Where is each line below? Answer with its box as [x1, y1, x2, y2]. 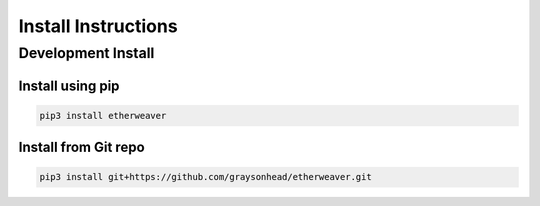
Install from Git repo [18, 139, 145, 156]
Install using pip [18, 77, 120, 94]
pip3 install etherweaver [39, 110, 167, 121]
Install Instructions [18, 15, 179, 37]
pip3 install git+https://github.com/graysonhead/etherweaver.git [39, 171, 372, 183]
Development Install [18, 44, 155, 62]
